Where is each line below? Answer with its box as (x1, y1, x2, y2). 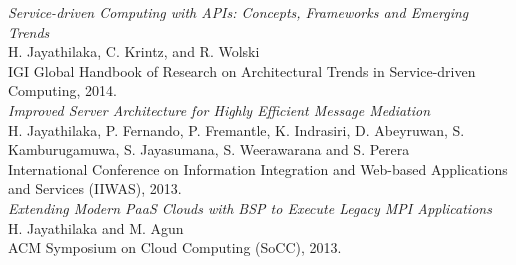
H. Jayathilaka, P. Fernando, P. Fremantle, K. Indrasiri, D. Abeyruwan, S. (8, 119, 465, 140)
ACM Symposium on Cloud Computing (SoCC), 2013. (8, 237, 342, 258)
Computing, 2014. (8, 80, 117, 101)
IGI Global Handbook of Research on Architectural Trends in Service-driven (8, 60, 476, 81)
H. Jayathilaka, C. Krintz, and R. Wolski (8, 41, 260, 62)
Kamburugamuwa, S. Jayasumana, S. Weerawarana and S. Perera (8, 139, 410, 160)
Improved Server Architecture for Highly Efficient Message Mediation (8, 99, 431, 120)
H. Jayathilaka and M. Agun (8, 217, 184, 238)
